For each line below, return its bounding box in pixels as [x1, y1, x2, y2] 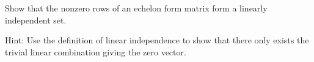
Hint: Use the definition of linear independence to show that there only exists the [5, 34, 309, 46]
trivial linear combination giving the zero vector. [5, 45, 186, 58]
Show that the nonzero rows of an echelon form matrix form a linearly [5, 2, 268, 14]
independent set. [5, 13, 67, 26]
